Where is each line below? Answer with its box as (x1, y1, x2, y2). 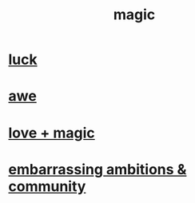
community (8, 177, 86, 195)
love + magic (8, 124, 96, 141)
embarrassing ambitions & (8, 160, 187, 178)
